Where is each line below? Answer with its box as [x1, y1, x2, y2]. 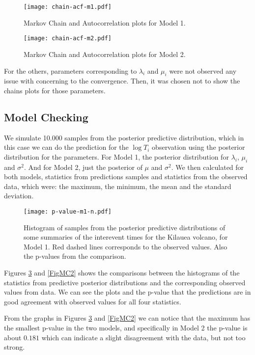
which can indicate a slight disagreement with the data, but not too [41, 332, 246, 342]
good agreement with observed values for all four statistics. [4, 296, 181, 306]
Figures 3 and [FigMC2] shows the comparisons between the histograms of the [4, 268, 240, 278]
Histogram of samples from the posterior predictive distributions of [24, 222, 226, 232]
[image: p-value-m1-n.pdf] [24, 208, 112, 216]
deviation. [4, 191, 34, 201]
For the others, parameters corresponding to [4, 65, 137, 76]
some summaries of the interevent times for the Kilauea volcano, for [24, 232, 228, 242]
